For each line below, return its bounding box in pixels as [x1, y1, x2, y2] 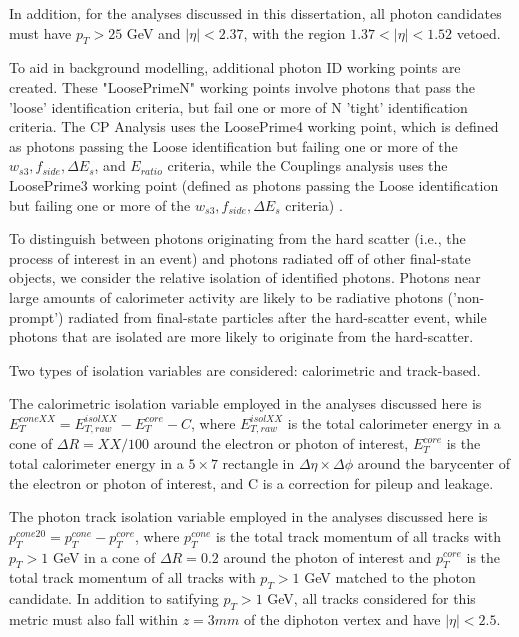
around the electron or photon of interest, [153, 433, 409, 454]
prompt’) [9, 306, 64, 327]
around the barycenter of [357, 452, 510, 473]
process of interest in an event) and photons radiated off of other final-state [9, 247, 471, 268]
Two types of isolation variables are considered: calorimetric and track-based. [9, 359, 481, 380]
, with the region [243, 22, 346, 43]
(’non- [447, 286, 485, 307]
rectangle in [222, 452, 295, 473]
